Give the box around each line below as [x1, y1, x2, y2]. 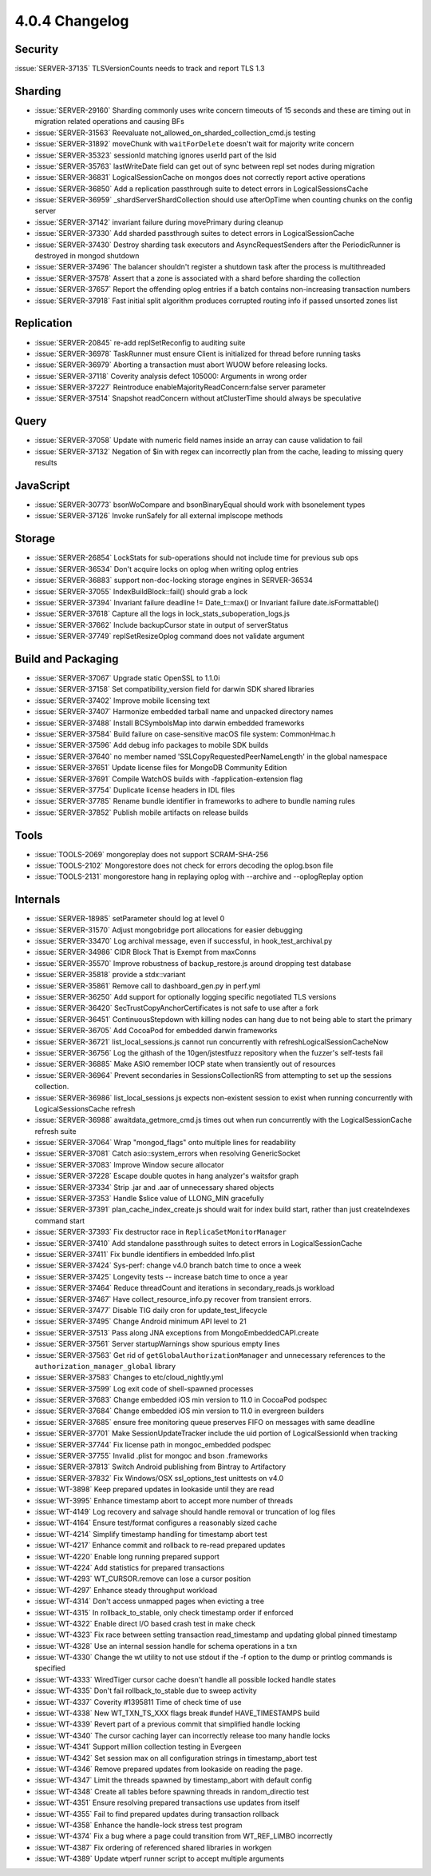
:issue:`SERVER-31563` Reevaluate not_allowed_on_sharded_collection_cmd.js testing [34, 128, 316, 138]
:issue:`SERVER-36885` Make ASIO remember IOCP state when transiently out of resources [34, 1060, 336, 1069]
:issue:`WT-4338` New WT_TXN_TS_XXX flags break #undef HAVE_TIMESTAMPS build [34, 1708, 320, 1718]
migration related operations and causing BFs [34, 117, 185, 126]
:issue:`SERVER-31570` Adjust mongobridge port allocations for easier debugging [34, 924, 303, 935]
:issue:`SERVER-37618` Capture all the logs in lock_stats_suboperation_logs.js [34, 609, 291, 619]
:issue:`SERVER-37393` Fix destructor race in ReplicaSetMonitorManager [34, 1227, 287, 1237]
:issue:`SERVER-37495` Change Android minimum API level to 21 [34, 1316, 247, 1327]
